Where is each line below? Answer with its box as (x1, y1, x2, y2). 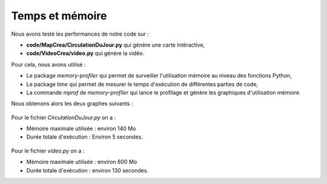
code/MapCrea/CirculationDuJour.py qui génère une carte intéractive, (26, 41, 205, 48)
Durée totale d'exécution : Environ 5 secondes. (26, 133, 144, 140)
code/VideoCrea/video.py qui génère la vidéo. (26, 50, 145, 57)
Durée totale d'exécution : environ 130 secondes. (26, 166, 148, 174)
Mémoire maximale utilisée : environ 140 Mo (26, 125, 136, 133)
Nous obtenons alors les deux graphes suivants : (11, 100, 133, 107)
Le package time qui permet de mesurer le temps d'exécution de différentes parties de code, (26, 80, 259, 88)
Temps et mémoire (11, 9, 107, 22)
